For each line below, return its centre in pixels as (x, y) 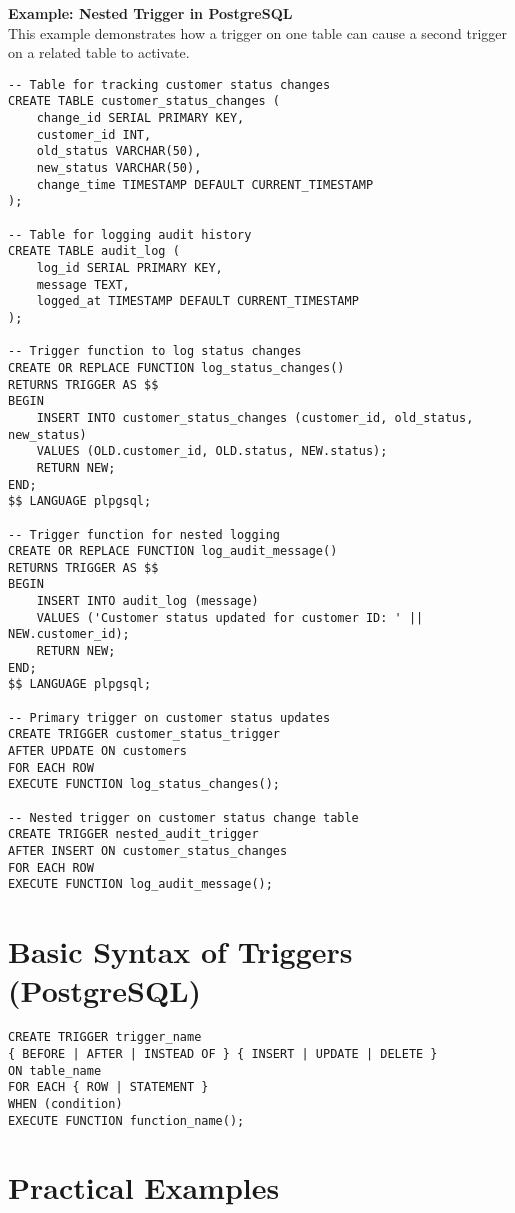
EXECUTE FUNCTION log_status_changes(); (144, 784)
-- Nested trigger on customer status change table (183, 817)
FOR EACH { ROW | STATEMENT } (108, 1087)
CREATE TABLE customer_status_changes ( (144, 101)
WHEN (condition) (65, 1103)
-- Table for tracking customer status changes (169, 84)
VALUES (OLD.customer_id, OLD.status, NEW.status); (212, 451)
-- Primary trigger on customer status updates (169, 717)
